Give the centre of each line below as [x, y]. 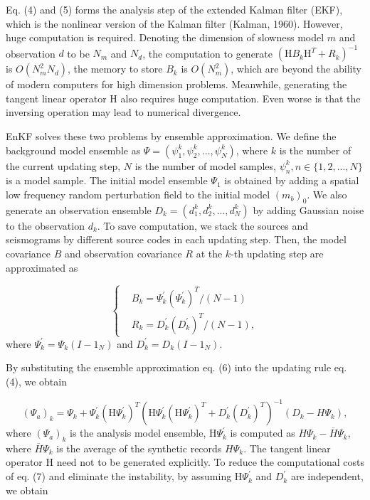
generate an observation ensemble [79, 209]
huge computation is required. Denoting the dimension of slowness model [165, 37]
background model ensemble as [73, 150]
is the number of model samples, [205, 165]
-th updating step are [277, 254]
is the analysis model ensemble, [138, 433]
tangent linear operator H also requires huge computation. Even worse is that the [183, 98]
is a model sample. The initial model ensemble [107, 180]
